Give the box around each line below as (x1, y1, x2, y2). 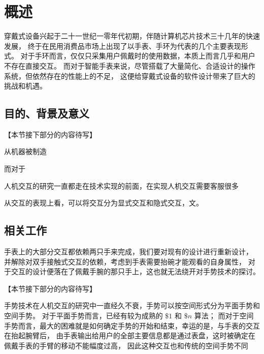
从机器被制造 (4, 146, 47, 157)
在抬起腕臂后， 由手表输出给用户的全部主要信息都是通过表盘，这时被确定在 (4, 330, 255, 341)
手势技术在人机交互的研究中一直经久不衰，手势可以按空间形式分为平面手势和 (4, 300, 260, 311)
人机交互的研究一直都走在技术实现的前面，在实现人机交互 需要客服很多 (4, 180, 239, 191)
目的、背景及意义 (4, 105, 89, 121)
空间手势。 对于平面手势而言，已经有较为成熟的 (4, 310, 163, 321)
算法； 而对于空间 (194, 310, 254, 321)
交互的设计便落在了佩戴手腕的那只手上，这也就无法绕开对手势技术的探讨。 (11, 266, 260, 277)
